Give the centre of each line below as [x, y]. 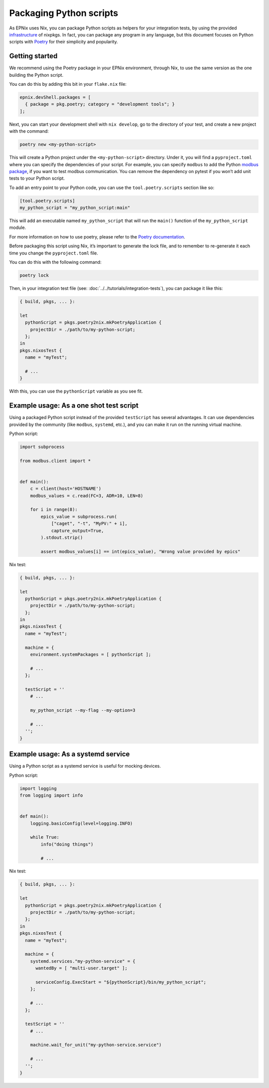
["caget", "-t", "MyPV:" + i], [89, 524]
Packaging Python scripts [64, 13]
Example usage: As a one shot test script [74, 406]
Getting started [33, 56]
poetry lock [34, 275]
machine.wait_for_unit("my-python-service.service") [96, 1045]
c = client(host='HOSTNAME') [66, 489]
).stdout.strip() [62, 537]
